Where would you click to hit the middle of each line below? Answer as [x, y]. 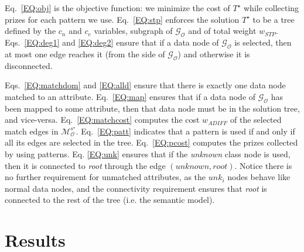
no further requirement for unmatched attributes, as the [105, 177]
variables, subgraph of [133, 31]
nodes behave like [259, 177]
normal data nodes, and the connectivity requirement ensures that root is [136, 188]
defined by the [30, 31]
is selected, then [263, 42]
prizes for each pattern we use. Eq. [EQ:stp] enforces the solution [122, 19]
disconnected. [29, 65]
